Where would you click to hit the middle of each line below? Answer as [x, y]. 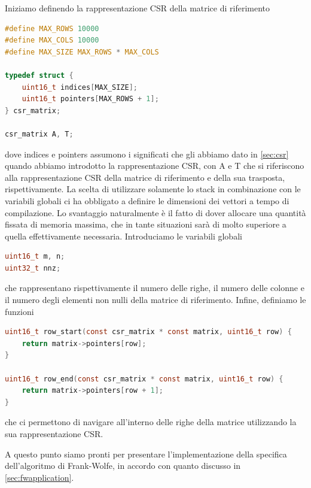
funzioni [19, 311]
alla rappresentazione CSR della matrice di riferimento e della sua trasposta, [145, 177]
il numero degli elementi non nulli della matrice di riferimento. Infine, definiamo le [155, 300]
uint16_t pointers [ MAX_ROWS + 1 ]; [90, 99]
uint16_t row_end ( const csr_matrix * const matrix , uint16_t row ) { [144, 379]
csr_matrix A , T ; [39, 134]
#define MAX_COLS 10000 [52, 40]
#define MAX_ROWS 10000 [52, 28]
